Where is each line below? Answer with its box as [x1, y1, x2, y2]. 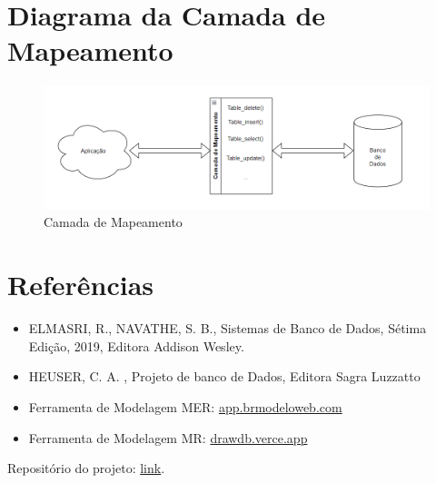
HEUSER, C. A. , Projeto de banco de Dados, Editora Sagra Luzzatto [28, 367, 421, 386]
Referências [7, 266, 154, 303]
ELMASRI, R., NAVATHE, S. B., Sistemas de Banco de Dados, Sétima [28, 319, 427, 338]
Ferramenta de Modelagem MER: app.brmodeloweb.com [28, 397, 342, 416]
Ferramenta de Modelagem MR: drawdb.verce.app [28, 428, 308, 447]
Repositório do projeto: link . [7, 458, 165, 478]
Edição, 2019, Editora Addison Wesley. [28, 336, 244, 355]
